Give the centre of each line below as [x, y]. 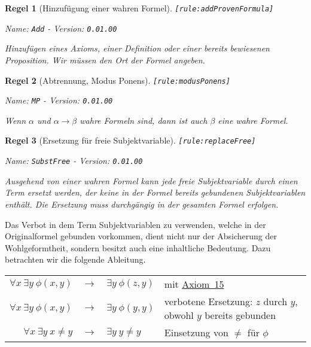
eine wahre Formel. [253, 120]
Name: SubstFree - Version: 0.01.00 [74, 161]
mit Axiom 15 [194, 284]
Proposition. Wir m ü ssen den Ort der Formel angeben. [105, 60]
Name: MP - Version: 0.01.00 [59, 100]
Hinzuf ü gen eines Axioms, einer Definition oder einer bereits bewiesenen [137, 48]
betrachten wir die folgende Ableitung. [75, 259]
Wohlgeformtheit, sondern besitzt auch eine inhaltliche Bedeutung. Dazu [138, 247]
